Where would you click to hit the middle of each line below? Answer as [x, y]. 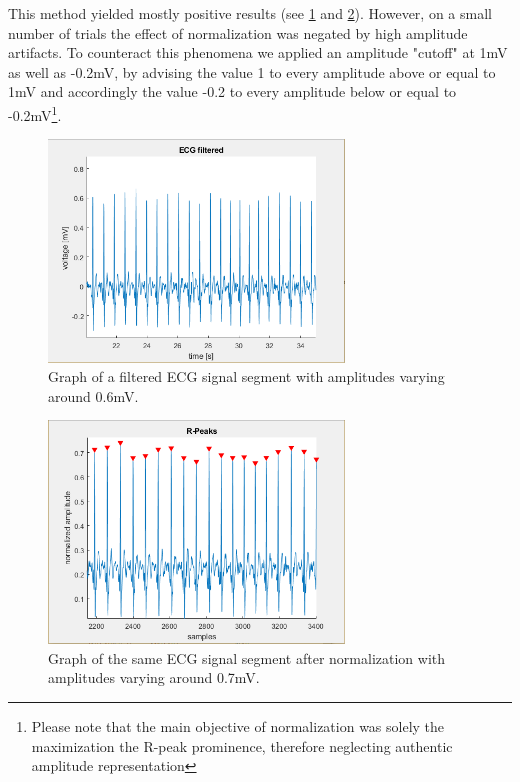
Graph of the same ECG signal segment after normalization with [247, 657]
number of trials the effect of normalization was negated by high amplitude [238, 32]
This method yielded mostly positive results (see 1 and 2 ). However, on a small [250, 13]
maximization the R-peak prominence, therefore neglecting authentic [242, 745]
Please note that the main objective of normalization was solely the [238, 726]
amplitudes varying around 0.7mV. [154, 677]
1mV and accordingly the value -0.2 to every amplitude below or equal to [232, 91]
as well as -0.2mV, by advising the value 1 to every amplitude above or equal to [252, 71]
